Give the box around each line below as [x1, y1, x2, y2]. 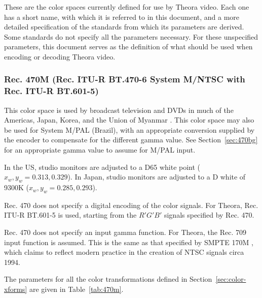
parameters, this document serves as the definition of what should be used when [4, 41, 253, 52]
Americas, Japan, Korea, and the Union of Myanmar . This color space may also [4, 114, 254, 125]
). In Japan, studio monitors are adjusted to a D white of [67, 171, 246, 182]
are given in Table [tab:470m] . [29, 284, 124, 294]
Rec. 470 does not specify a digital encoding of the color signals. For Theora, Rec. [4, 199, 258, 210]
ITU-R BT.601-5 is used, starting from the [4, 210, 137, 220]
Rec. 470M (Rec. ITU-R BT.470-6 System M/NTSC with [4, 73, 245, 85]
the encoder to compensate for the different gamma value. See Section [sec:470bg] [4, 134, 258, 145]
